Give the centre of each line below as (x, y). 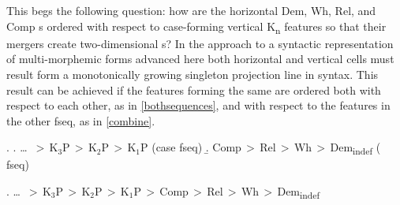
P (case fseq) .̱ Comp (191, 147)
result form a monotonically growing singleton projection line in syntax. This (193, 74)
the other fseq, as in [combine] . (81, 120)
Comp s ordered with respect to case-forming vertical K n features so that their (196, 27)
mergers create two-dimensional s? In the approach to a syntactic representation (200, 43)
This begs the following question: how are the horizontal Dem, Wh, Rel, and (191, 10)
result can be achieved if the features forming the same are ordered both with (194, 89)
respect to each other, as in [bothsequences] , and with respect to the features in (198, 105)
